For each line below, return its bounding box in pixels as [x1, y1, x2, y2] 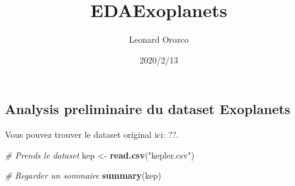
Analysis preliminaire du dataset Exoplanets [5, 99, 291, 118]
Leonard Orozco [129, 33, 189, 46]
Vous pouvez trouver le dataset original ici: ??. [5, 128, 179, 141]
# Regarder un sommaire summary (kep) [5, 169, 161, 182]
